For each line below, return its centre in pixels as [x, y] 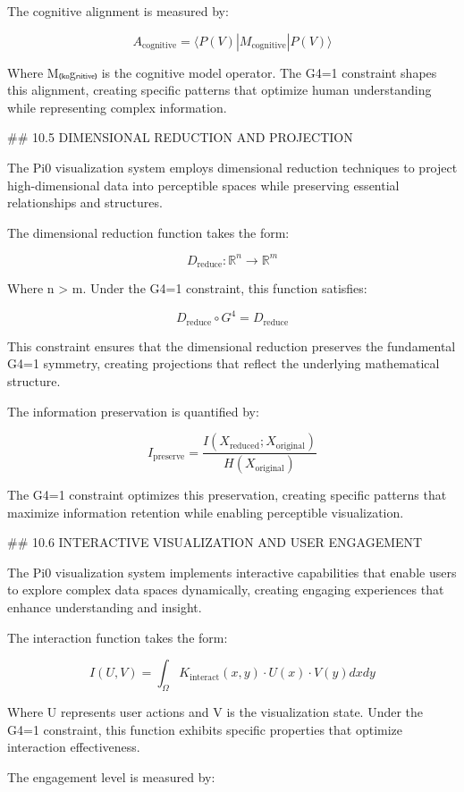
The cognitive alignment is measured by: [118, 11]
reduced [245, 446]
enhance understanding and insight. [105, 607]
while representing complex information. [117, 107]
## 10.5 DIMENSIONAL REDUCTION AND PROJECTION [180, 137]
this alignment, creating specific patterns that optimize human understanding [219, 90]
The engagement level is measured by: [111, 776]
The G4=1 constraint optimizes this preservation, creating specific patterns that [227, 495]
